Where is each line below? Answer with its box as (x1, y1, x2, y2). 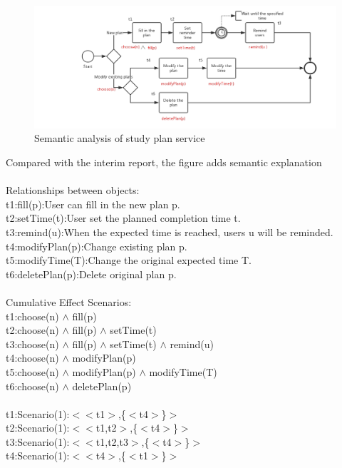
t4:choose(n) (6, 350, 59, 365)
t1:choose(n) (6, 308, 59, 323)
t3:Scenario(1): (6, 434, 70, 449)
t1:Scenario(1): (6, 406, 70, 421)
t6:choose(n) (6, 378, 59, 393)
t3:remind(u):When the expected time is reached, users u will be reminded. (6, 224, 333, 239)
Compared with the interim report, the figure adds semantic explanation (6, 155, 322, 170)
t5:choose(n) (6, 364, 59, 379)
